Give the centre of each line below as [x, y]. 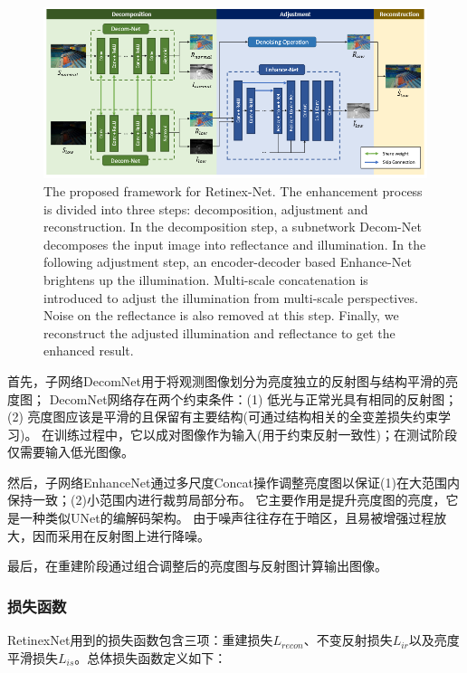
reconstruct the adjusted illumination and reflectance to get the [219, 332]
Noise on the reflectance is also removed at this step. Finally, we [221, 315]
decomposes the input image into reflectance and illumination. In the [235, 244]
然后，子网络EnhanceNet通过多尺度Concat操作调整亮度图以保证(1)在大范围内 [233, 482]
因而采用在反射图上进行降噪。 [121, 535]
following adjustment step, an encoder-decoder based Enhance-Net [228, 262]
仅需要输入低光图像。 [71, 452]
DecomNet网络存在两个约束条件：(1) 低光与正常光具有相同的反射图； [253, 398]
